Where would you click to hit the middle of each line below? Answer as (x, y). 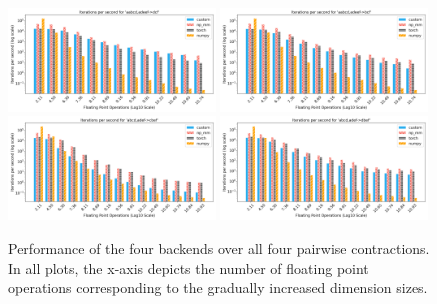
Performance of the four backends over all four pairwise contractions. (219, 247)
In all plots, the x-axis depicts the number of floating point (188, 267)
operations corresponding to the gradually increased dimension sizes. (218, 287)
